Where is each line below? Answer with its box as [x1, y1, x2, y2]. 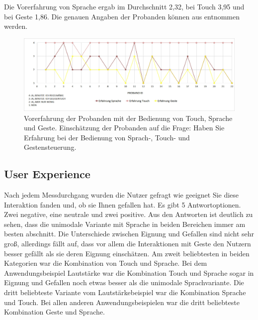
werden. [4, 21, 28, 31]
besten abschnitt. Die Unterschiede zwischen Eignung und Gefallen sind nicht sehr [4, 228, 255, 239]
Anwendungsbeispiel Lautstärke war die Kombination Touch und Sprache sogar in [4, 267, 254, 278]
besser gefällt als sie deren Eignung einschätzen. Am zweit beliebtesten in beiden [4, 248, 250, 258]
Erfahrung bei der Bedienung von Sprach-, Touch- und [24, 132, 190, 142]
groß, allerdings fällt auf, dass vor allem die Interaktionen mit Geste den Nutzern [4, 238, 251, 249]
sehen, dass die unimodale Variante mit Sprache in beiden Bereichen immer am [4, 218, 246, 229]
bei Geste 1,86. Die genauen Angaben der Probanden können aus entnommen [4, 11, 240, 21]
